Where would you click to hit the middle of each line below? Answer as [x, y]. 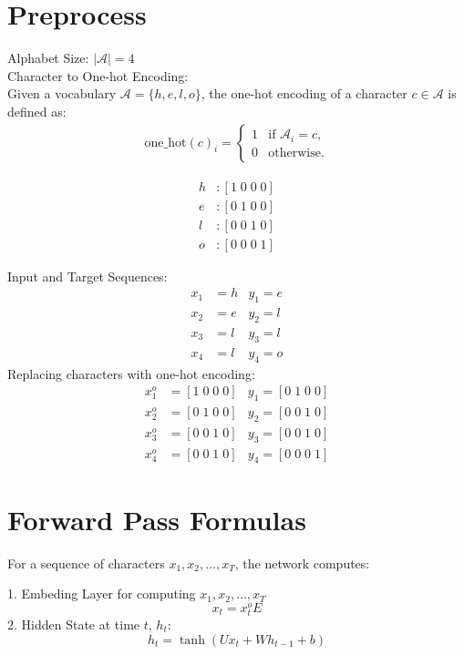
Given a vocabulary [62, 93]
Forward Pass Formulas [157, 519]
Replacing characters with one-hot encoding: [131, 373]
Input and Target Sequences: [88, 276]
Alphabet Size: [48, 58]
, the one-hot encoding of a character [304, 93]
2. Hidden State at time [74, 624]
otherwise [294, 153]
